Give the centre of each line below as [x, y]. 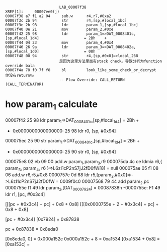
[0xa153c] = [18, 244]
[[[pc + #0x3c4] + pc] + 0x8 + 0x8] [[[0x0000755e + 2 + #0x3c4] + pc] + [82, 204]
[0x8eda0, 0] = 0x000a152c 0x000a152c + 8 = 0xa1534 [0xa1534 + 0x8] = [82, 239]
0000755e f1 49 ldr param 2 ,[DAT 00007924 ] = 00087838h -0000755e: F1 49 [83, 188]
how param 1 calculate [52, 105]
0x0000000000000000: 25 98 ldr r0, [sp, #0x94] [64, 131]
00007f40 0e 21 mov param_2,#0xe [59, 29]
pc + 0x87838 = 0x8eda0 [32, 229]
